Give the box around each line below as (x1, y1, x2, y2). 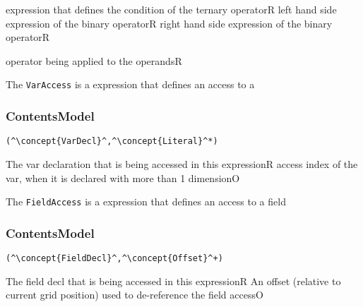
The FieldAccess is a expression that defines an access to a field (6, 194, 286, 209)
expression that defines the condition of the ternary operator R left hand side (6, 2, 337, 16)
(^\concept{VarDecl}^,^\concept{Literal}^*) (6, 136, 218, 147)
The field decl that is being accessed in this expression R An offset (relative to (6, 273, 341, 288)
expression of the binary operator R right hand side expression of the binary (6, 16, 333, 30)
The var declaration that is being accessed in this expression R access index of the (6, 156, 358, 171)
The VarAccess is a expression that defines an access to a (6, 77, 255, 92)
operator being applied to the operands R (6, 53, 182, 68)
